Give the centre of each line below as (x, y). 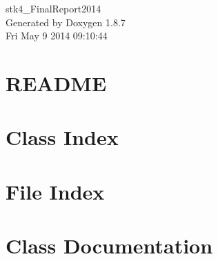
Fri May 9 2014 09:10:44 (57, 36)
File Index (55, 191)
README (56, 83)
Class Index (62, 137)
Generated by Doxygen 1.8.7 (66, 22)
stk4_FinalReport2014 (53, 8)
